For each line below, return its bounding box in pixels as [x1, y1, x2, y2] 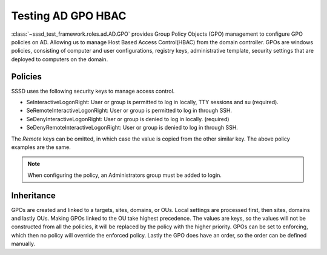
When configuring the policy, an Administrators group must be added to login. [27, 171, 222, 179]
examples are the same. [11, 143, 71, 151]
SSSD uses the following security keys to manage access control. [11, 87, 175, 94]
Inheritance [11, 190, 56, 200]
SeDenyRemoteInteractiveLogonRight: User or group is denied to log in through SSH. [26, 124, 239, 131]
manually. [11, 240, 36, 248]
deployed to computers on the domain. [11, 55, 108, 63]
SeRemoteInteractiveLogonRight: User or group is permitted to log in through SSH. [26, 107, 233, 114]
